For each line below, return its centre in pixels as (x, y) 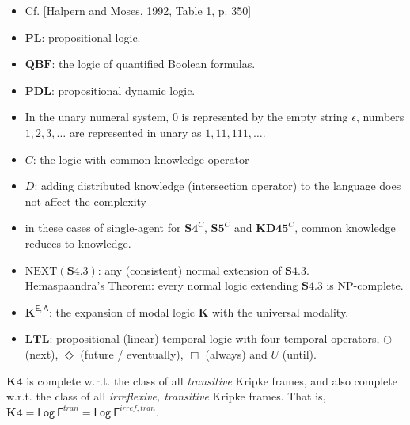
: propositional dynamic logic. (123, 90)
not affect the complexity (85, 201)
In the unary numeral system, (97, 117)
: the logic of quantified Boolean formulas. (154, 64)
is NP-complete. (365, 285)
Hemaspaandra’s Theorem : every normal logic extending (161, 285)
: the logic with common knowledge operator (141, 159)
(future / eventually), (132, 353)
